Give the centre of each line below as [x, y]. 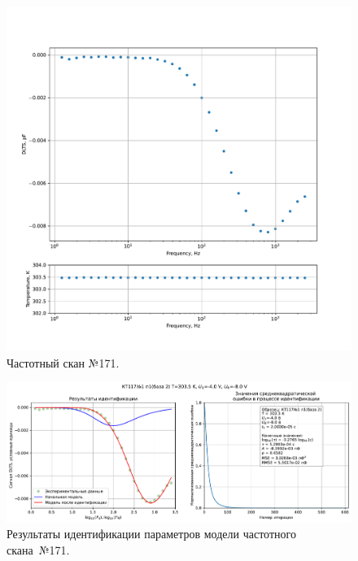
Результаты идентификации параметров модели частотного [151, 534]
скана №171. [38, 549]
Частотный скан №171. [63, 362]
